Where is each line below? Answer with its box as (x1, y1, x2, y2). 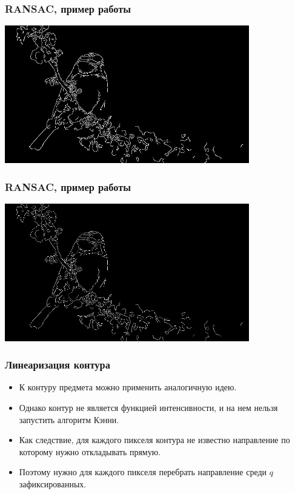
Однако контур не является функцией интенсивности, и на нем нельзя (19, 401, 278, 413)
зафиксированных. (19, 477, 87, 490)
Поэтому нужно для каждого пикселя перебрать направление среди (19, 466, 267, 478)
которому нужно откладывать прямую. (19, 445, 161, 458)
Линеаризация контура (5, 357, 110, 372)
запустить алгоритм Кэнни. (19, 413, 119, 426)
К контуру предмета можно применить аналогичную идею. (19, 381, 237, 393)
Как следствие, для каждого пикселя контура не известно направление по (19, 433, 290, 446)
